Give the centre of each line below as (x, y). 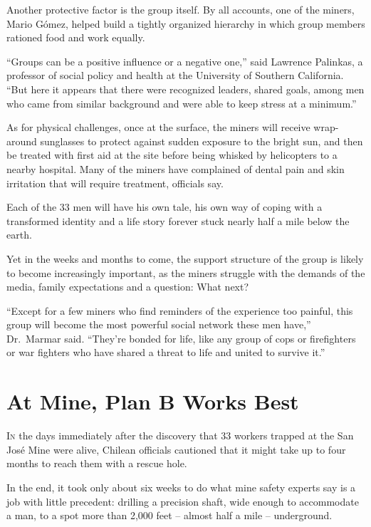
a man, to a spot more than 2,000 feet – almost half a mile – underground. (169, 515)
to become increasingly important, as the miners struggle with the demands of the (186, 272)
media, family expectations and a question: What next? (128, 287)
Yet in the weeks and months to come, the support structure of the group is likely (185, 258)
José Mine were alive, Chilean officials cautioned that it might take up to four (176, 449)
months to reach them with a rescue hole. (97, 463)
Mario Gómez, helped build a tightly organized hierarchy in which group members (186, 23)
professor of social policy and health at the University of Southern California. (175, 75)
